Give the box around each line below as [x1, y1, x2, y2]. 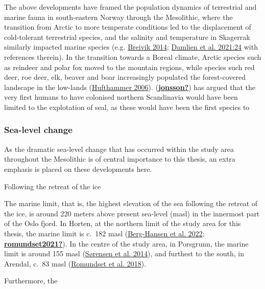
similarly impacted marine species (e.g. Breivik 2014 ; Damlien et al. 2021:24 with [4, 41, 258, 52]
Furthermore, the [4, 275, 58, 286]
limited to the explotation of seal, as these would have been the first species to [4, 101, 250, 112]
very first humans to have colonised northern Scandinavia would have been [4, 92, 238, 102]
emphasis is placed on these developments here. [4, 163, 152, 174]
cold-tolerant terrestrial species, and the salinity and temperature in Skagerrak [4, 31, 250, 42]
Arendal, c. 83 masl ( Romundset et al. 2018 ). [4, 258, 147, 269]
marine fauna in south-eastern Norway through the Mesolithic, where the [4, 11, 233, 22]
